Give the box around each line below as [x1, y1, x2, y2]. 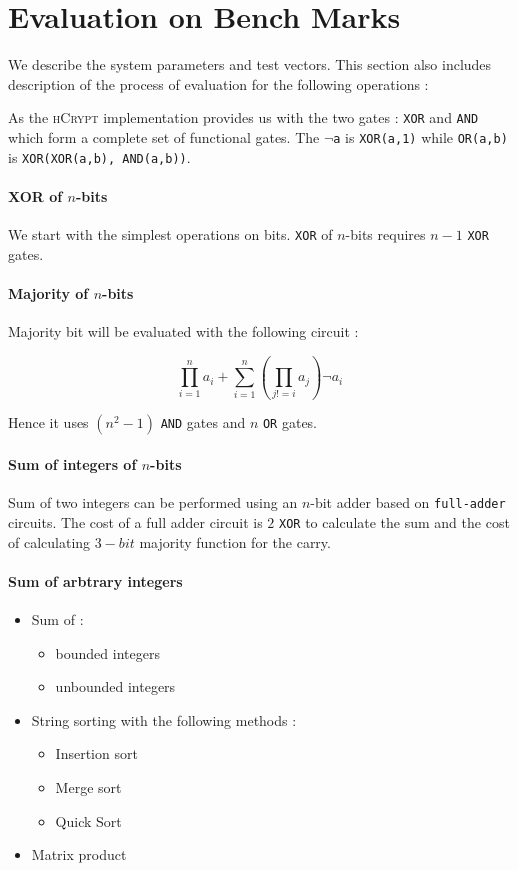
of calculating [8, 531, 91, 552]
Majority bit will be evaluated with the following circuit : [8, 321, 359, 342]
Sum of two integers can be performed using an [8, 492, 298, 513]
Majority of [8, 282, 89, 303]
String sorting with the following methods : [31, 709, 297, 730]
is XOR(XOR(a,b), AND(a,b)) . [8, 146, 191, 167]
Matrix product [31, 844, 127, 865]
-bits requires [345, 224, 426, 245]
